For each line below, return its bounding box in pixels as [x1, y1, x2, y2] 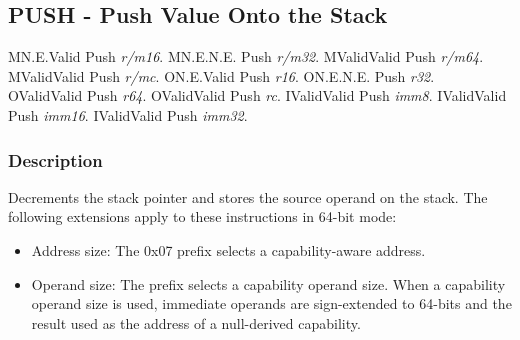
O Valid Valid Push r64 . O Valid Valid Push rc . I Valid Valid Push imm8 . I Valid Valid [8, 85, 507, 106]
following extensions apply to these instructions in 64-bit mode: [8, 206, 397, 227]
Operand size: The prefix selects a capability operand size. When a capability [31, 273, 506, 294]
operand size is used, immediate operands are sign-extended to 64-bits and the [31, 293, 512, 314]
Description [8, 147, 103, 172]
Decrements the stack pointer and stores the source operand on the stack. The [8, 186, 488, 207]
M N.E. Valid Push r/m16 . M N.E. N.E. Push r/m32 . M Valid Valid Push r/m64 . [8, 46, 484, 67]
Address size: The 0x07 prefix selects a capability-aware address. [31, 239, 426, 260]
